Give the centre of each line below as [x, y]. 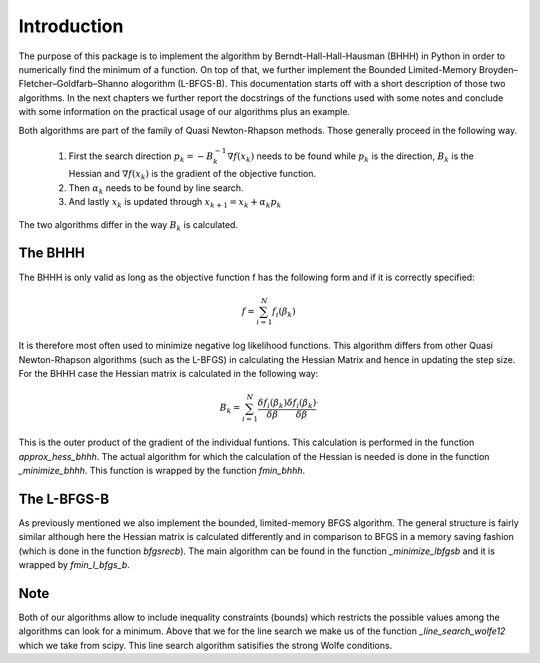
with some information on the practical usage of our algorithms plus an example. [184, 112]
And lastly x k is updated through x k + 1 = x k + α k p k [175, 203]
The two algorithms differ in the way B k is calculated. [128, 225]
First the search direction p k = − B [141, 157]
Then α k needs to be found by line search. [156, 188]
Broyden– [498, 69]
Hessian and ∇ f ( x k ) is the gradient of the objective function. [192, 175]
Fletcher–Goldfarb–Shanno [73, 84]
